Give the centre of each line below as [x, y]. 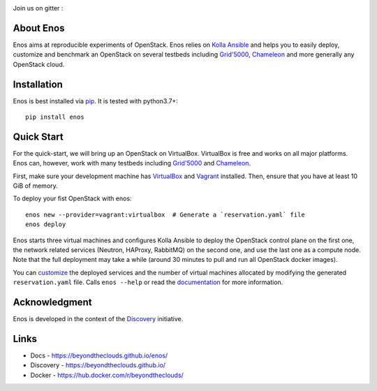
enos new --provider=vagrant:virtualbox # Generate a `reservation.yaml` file [165, 214]
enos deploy [46, 224]
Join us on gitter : [38, 8]
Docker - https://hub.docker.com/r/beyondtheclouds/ [107, 375]
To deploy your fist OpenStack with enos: [72, 198]
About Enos [39, 28]
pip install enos [55, 117]
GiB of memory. [36, 186]
